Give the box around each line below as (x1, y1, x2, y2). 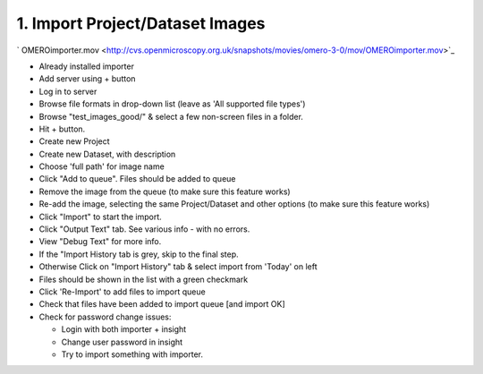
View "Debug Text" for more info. (38, 236, 162, 247)
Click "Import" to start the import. (38, 211, 163, 222)
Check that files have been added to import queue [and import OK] (38, 299, 285, 310)
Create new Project (38, 136, 111, 147)
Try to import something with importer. (61, 349, 203, 360)
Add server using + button (38, 73, 136, 84)
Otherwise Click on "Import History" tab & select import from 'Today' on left (38, 261, 318, 272)
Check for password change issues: (38, 311, 172, 322)
